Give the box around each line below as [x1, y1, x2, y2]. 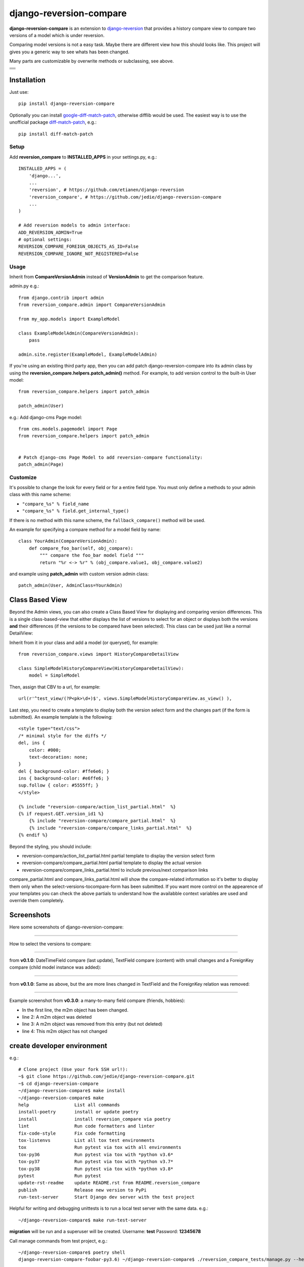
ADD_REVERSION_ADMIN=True [18, 230, 83, 235]
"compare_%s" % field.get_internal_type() [22, 508, 129, 514]
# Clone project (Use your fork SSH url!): [18, 1067, 128, 1072]
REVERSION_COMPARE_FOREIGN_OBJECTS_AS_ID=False [18, 244, 139, 249]
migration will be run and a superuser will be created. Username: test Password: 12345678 [9, 1228, 201, 1235]
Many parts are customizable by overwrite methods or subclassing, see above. [9, 58, 174, 64]
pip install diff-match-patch [18, 131, 94, 137]
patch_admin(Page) [18, 461, 64, 467]
